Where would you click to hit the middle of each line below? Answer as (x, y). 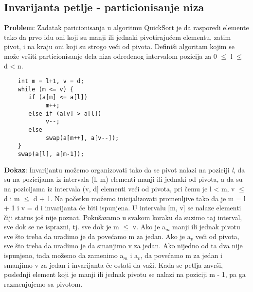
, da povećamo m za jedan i (181, 255)
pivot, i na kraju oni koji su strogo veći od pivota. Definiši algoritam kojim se (119, 46)
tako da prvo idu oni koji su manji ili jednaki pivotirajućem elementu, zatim (117, 37)
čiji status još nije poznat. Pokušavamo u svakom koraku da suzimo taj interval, (123, 217)
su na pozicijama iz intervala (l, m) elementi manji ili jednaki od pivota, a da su (123, 179)
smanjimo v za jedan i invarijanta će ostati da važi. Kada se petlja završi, (113, 265)
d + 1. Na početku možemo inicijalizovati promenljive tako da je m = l (139, 198)
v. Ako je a (149, 227)
